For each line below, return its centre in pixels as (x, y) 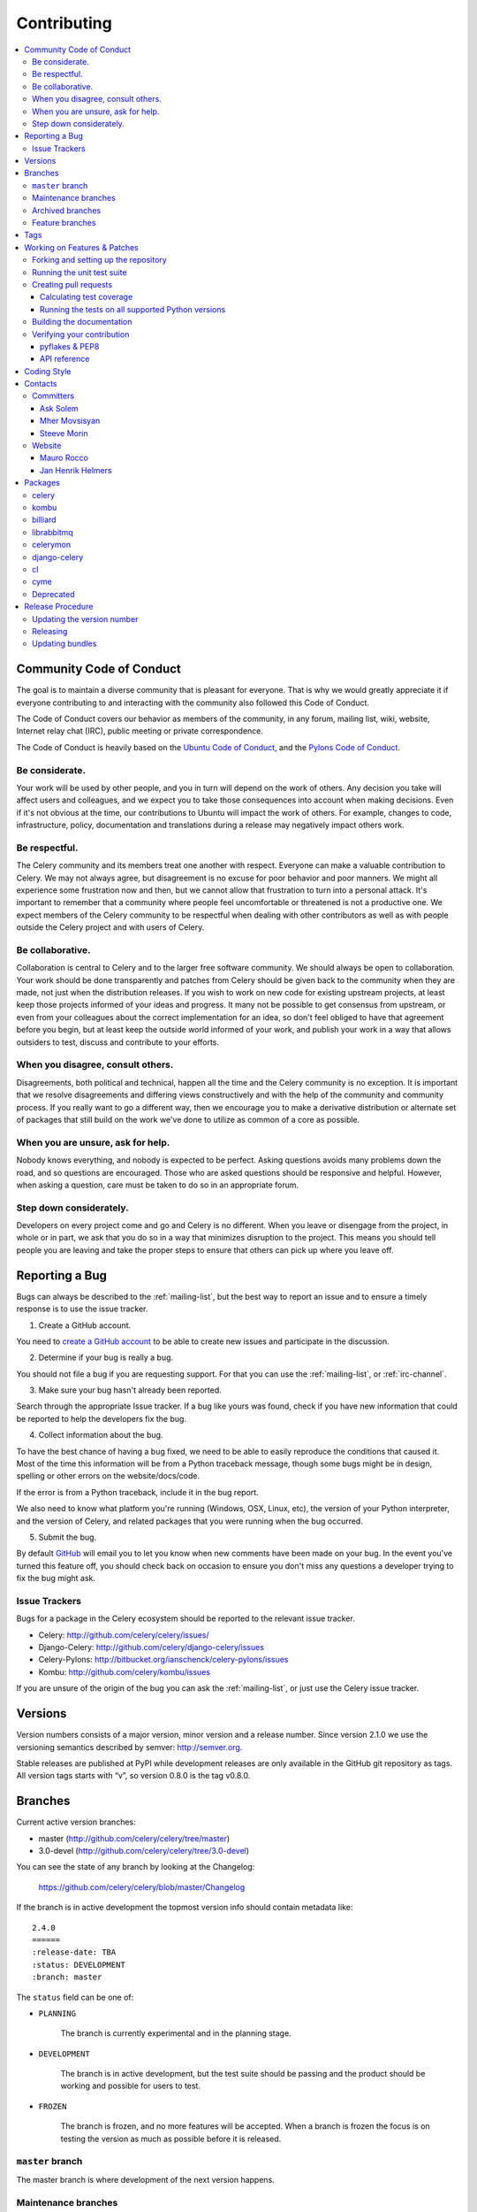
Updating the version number (85, 618)
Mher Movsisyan (70, 421)
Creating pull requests (72, 284)
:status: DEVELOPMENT (79, 1965)
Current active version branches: (76, 1822)
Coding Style (48, 371)
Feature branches (64, 223)
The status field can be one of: (75, 1997)
